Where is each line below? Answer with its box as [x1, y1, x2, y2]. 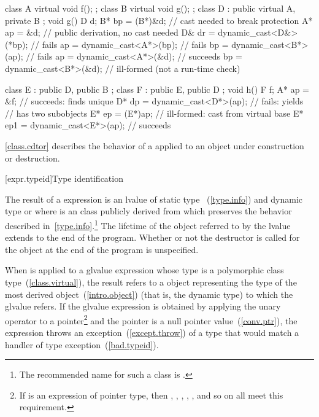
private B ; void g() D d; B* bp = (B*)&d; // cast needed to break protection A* [5, 14, 313, 26]
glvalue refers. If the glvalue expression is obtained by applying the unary [5, 300, 281, 313]
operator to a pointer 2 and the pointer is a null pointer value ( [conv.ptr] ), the [5, 312, 298, 327]
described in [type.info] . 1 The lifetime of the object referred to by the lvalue [5, 217, 291, 232]
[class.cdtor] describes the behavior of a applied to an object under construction [5, 139, 304, 152]
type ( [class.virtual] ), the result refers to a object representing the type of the [5, 275, 297, 288]
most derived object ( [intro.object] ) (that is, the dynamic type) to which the [5, 287, 293, 300]
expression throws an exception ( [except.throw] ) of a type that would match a [5, 325, 299, 338]
